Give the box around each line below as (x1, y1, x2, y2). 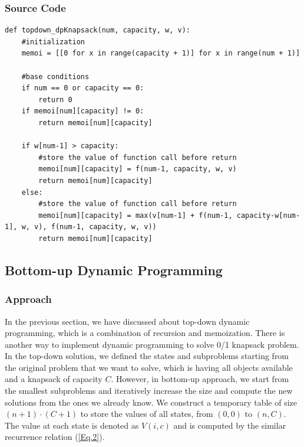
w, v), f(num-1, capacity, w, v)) (21, 223, 157, 231)
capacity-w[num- (236, 211, 300, 220)
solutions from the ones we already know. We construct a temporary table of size (5, 396, 297, 408)
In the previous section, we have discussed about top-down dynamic (5, 315, 250, 327)
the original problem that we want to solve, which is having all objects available (5, 361, 293, 373)
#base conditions (21, 72, 90, 81)
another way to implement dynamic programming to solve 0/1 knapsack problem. (5, 338, 299, 350)
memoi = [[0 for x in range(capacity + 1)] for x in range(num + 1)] (21, 49, 300, 58)
